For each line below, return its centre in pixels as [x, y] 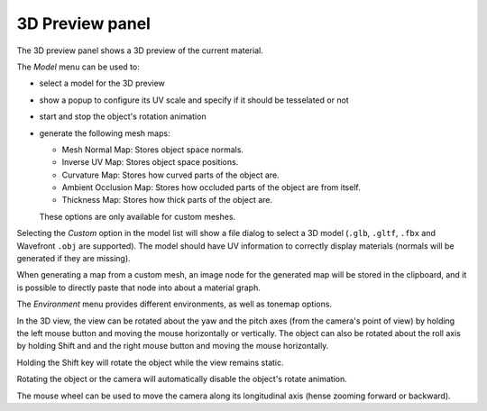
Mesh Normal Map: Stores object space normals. [152, 150]
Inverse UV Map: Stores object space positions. [150, 162]
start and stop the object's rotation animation [123, 116]
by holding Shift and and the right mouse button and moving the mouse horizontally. [173, 346]
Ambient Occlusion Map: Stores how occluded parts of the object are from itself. [211, 187]
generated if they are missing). [74, 259]
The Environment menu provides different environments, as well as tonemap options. [175, 304]
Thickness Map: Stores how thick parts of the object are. [167, 200]
